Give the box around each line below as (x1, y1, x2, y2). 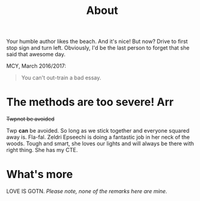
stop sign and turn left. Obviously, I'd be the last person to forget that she (6, 44, 190, 51)
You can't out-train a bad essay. (21, 74, 102, 82)
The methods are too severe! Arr (6, 95, 174, 109)
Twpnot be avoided (6, 116, 55, 123)
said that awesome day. (6, 51, 66, 58)
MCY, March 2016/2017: (6, 62, 66, 70)
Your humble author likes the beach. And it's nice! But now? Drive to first (6, 38, 188, 45)
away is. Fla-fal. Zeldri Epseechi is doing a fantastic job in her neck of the (6, 134, 190, 141)
